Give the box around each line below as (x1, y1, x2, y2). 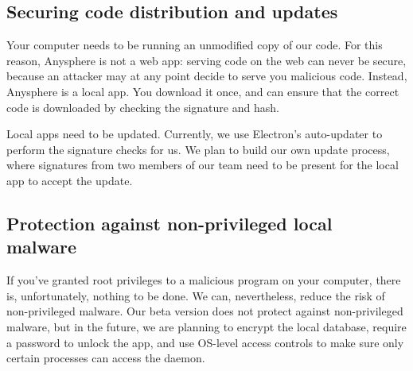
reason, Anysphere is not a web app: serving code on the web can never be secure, (6, 52, 407, 68)
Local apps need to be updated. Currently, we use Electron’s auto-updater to (6, 126, 383, 142)
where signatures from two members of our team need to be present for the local (6, 157, 399, 173)
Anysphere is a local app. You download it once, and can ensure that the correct (6, 83, 399, 99)
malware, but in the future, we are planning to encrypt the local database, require (6, 318, 407, 334)
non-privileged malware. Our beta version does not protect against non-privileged (6, 303, 403, 319)
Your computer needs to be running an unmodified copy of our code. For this (6, 37, 383, 53)
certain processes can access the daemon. (6, 350, 205, 366)
